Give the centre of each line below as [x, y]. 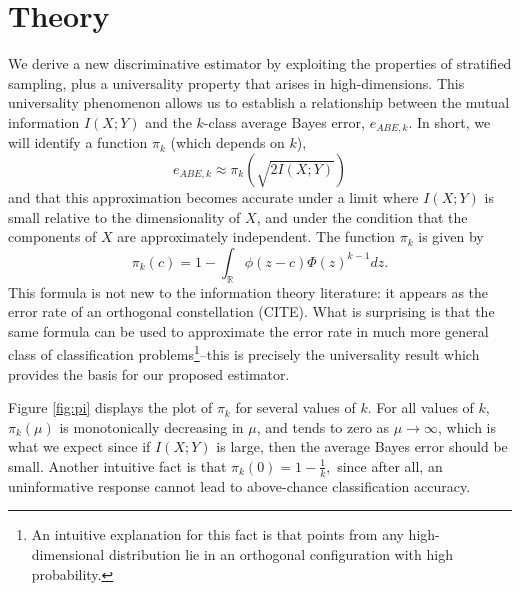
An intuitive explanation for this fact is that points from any [217, 534]
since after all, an [390, 465]
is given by [451, 236]
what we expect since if [79, 446]
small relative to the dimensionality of [124, 216]
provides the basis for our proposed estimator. [149, 373]
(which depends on [227, 142]
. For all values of [420, 407]
